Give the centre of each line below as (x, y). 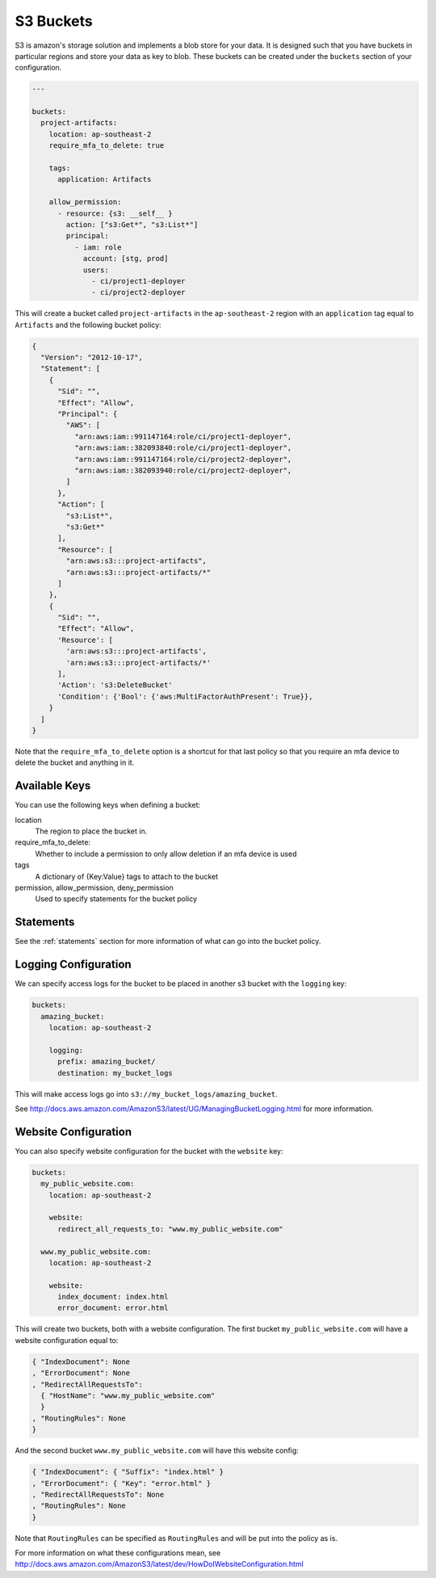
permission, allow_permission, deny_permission (94, 888)
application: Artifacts (105, 179)
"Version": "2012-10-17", (92, 358)
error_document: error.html (113, 1308)
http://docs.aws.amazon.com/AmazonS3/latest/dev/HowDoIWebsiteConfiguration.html (159, 1564)
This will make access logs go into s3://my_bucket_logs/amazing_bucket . (146, 1093)
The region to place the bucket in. (91, 831)
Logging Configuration (73, 965)
